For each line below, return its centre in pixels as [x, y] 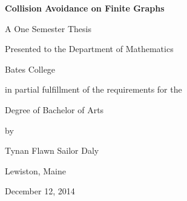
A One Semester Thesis [48, 28]
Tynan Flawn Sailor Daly [52, 150]
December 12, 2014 [40, 191]
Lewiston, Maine [35, 170]
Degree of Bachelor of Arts [54, 109]
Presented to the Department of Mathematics [89, 49]
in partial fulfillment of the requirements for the [93, 89]
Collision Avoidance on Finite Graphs [85, 8]
